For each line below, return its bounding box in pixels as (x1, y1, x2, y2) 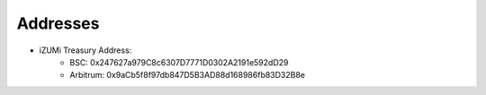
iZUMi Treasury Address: (39, 45, 132, 56)
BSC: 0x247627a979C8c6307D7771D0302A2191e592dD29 (69, 56, 289, 67)
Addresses (16, 13, 100, 33)
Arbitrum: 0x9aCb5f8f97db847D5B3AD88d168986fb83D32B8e (69, 70, 306, 81)
